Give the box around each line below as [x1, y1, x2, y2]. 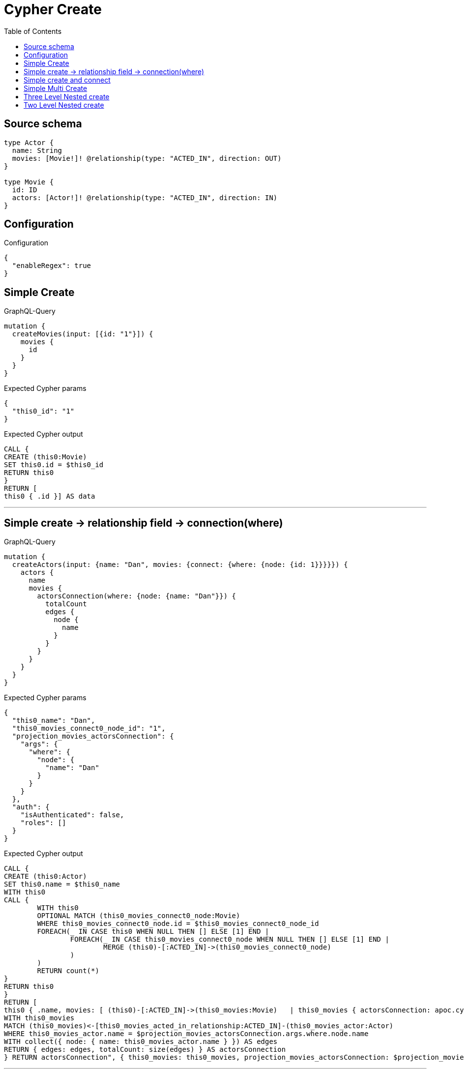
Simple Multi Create [24, 84, 87, 92]
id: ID [12, 185, 37, 194]
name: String [12, 146, 62, 154]
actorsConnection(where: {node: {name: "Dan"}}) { [37, 592, 236, 600]
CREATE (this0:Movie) [4, 453, 87, 461]
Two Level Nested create [24, 100, 104, 109]
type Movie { [4, 178, 54, 186]
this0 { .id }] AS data [4, 492, 95, 501]
